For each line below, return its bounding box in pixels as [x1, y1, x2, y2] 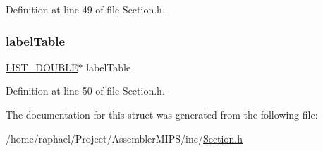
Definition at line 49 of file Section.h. [6, 2, 165, 16]
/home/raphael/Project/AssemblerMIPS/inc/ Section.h [6, 131, 243, 145]
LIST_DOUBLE [6, 59, 78, 74]
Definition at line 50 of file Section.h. [6, 83, 165, 98]
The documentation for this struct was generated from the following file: [6, 107, 318, 121]
